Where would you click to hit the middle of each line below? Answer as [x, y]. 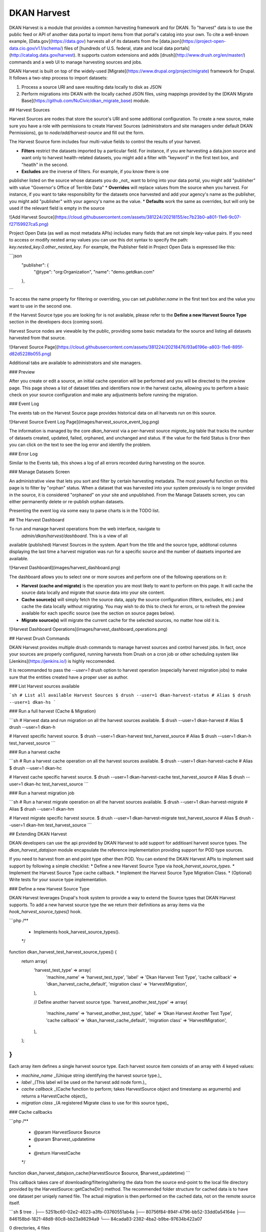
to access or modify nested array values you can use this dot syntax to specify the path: [99, 240]
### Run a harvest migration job [42, 793]
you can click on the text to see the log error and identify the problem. [80, 445]
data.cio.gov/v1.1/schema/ [35, 48]
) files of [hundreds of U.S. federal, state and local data [117, 48]
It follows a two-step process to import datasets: [58, 78]
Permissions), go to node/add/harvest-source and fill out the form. [77, 133]
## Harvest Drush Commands [39, 638]
